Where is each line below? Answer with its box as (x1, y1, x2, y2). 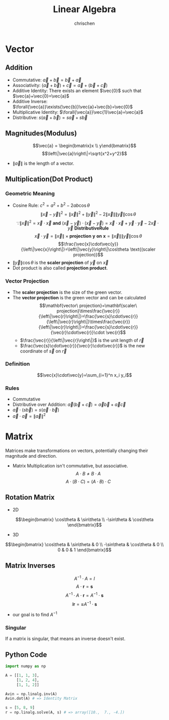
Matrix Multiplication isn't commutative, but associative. (12, 463, 128, 469)
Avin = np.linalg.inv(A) (5, 691, 57, 696)
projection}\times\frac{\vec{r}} (56, 307, 120, 314)
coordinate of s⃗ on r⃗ (20, 348, 67, 354)
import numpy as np (5, 664, 46, 669)
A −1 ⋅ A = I (74, 575, 95, 581)
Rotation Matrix (5, 493, 55, 502)
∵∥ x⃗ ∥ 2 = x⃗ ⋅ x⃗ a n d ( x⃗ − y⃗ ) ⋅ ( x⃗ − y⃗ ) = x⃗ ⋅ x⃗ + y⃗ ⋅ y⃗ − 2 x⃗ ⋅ (17, 219, 159, 226)
